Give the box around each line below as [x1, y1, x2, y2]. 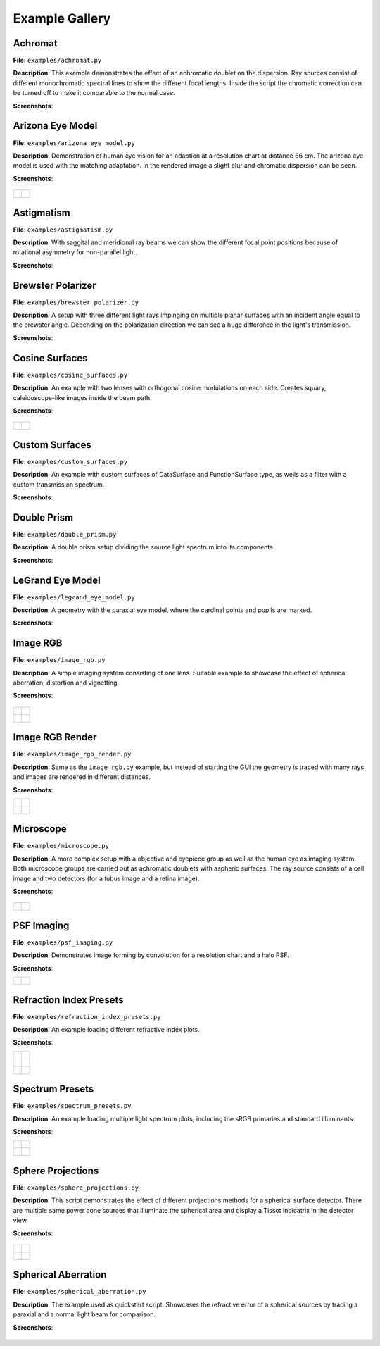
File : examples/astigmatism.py [13, 225, 113, 234]
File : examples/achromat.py [13, 56, 102, 65]
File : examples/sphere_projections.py [13, 1183, 139, 1192]
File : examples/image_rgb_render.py [13, 750, 132, 759]
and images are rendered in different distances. [13, 773, 151, 781]
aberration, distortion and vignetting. [13, 678, 120, 687]
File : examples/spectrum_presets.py [13, 1102, 132, 1110]
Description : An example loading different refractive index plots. [13, 1026, 200, 1033]
